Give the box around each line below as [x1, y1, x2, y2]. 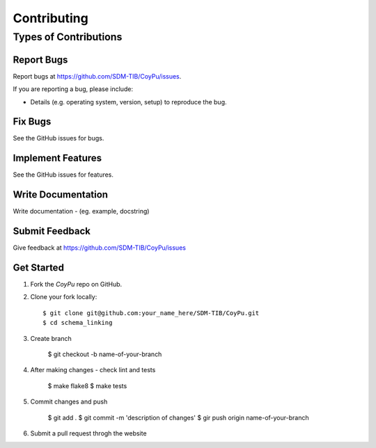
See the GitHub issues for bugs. [13, 134, 104, 143]
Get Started [13, 262, 64, 273]
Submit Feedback [13, 225, 91, 237]
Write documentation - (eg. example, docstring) [13, 207, 150, 216]
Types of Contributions [13, 31, 123, 43]
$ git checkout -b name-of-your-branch [47, 350, 162, 358]
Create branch [30, 334, 72, 342]
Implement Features [13, 152, 102, 164]
